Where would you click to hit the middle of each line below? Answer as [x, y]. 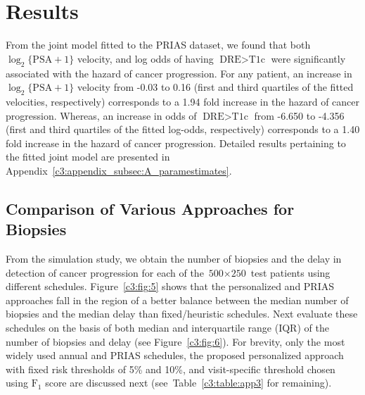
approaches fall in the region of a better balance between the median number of [177, 300]
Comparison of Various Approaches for [150, 208]
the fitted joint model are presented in [88, 157]
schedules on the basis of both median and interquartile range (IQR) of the [167, 328]
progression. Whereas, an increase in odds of [101, 115]
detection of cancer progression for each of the [105, 272]
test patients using [290, 272]
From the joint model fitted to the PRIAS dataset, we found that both [158, 45]
